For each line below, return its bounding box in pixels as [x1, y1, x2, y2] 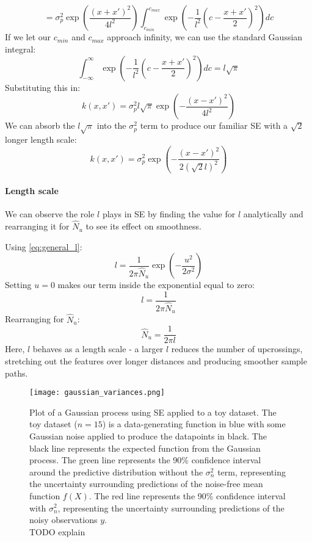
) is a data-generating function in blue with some [102, 417, 286, 430]
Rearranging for [5, 313, 64, 325]
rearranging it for [5, 220, 70, 233]
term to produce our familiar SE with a [140, 119, 288, 132]
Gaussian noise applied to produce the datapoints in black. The [29, 429, 267, 442]
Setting [5, 278, 32, 291]
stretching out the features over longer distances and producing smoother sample [5, 354, 307, 367]
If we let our [5, 31, 51, 43]
